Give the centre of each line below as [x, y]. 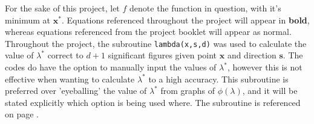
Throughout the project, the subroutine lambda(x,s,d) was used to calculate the [156, 43]
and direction [252, 55]
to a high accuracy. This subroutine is [218, 79]
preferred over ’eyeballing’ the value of [76, 91]
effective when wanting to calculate [70, 79]
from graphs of [188, 91]
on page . [22, 114]
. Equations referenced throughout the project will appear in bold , [185, 20]
